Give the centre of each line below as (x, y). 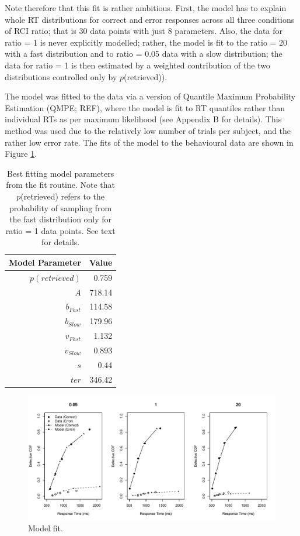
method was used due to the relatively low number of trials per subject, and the (148, 130)
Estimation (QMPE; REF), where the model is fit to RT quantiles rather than (145, 107)
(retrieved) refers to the (63, 196)
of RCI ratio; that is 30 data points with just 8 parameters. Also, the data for (144, 31)
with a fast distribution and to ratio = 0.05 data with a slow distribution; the (144, 54)
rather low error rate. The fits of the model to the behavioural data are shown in (149, 142)
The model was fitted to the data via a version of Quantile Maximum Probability (150, 96)
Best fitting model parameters (61, 173)
